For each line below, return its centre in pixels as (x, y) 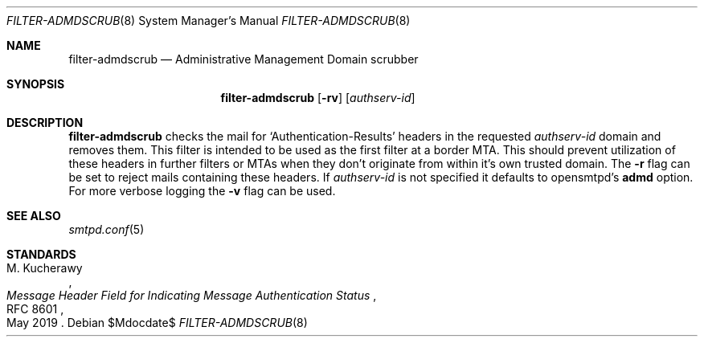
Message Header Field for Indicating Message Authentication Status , (192, 295)
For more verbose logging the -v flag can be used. (202, 191)
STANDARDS (41, 254)
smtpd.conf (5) (106, 229)
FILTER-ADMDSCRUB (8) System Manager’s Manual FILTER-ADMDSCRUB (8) (209, 20)
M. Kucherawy (45, 268)
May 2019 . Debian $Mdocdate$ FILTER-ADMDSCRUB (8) (157, 323)
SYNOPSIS (36, 84)
